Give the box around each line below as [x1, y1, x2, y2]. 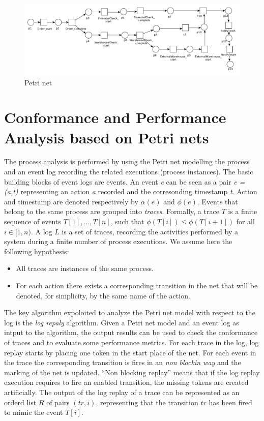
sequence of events [4, 216, 61, 227]
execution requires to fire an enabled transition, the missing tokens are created [4, 377, 249, 387]
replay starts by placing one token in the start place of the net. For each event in [4, 347, 256, 357]
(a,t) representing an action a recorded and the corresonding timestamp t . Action [4, 186, 257, 197]
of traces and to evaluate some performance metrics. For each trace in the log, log [4, 337, 259, 347]
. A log [31, 226, 52, 236]
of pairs [46, 397, 70, 407]
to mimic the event [4, 407, 63, 417]
